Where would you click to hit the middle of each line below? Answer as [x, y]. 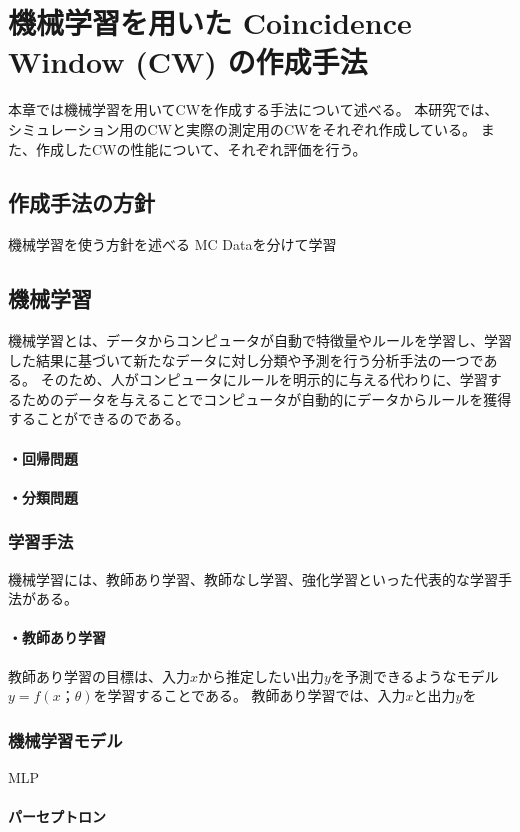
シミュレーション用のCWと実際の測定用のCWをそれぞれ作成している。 [242, 128]
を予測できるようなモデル [414, 675]
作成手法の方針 [81, 202]
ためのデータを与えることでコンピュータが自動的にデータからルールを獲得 [266, 398]
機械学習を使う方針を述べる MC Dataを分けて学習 [172, 244]
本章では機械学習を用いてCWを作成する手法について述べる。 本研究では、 [253, 109]
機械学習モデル [65, 739]
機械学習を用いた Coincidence [210, 22]
